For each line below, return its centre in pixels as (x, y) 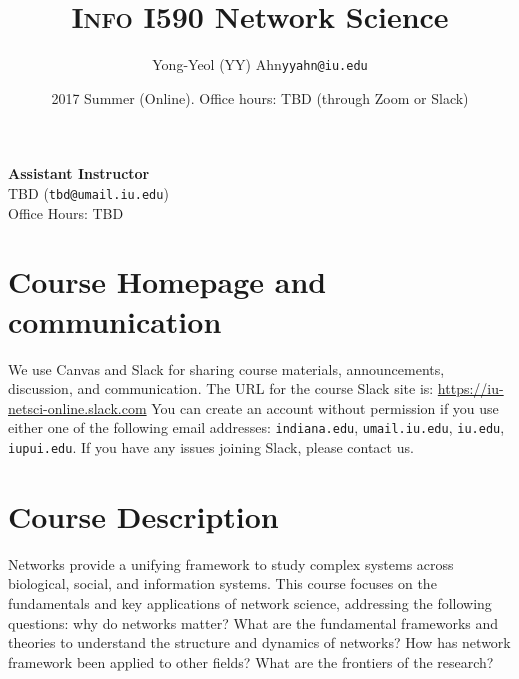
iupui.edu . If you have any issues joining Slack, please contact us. (211, 446)
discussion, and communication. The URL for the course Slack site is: (221, 388)
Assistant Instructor (79, 173)
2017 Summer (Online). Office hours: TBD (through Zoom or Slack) (260, 97)
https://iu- (470, 388)
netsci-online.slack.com (77, 407)
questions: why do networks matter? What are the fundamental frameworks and (253, 622)
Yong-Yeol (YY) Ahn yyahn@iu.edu (260, 64)
